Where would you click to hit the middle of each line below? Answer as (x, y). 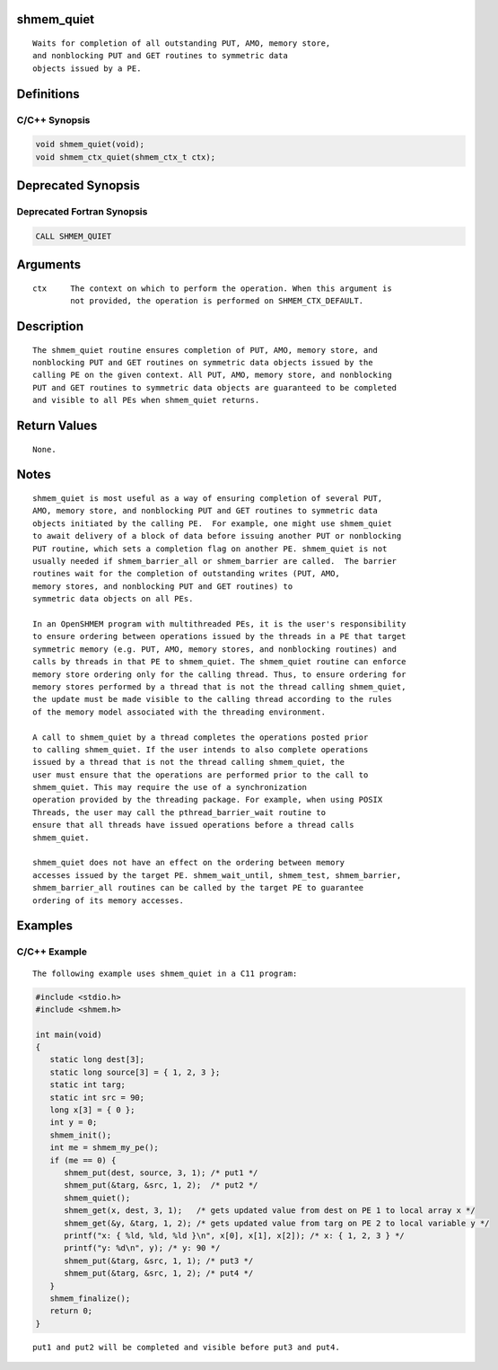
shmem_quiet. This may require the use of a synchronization (170, 787)
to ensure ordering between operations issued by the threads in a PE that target (219, 637)
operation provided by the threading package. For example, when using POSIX (208, 800)
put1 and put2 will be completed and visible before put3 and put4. (186, 1347)
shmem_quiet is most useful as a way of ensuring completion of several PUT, (208, 499)
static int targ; (87, 1085)
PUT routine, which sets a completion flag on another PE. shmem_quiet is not (210, 549)
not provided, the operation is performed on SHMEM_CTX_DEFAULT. (217, 301)
